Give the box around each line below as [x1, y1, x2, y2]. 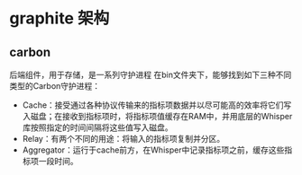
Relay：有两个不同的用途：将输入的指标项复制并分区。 [22, 134, 225, 144]
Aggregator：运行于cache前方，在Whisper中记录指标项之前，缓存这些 [22, 144, 285, 155]
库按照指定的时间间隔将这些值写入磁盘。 [22, 122, 173, 133]
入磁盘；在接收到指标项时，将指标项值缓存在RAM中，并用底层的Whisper [22, 111, 293, 121]
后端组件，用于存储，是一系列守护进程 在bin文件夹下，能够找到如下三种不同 [9, 69, 292, 80]
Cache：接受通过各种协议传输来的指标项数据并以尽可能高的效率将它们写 [22, 100, 292, 110]
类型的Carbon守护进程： [9, 81, 101, 91]
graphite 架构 [9, 8, 110, 29]
